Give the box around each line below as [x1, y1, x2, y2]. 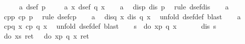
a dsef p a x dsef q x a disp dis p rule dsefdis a [19, 1, 229, 11]
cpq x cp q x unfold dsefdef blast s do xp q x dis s [4, 21, 216, 31]
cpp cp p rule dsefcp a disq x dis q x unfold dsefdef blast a [4, 11, 241, 21]
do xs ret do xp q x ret [4, 30, 89, 41]
